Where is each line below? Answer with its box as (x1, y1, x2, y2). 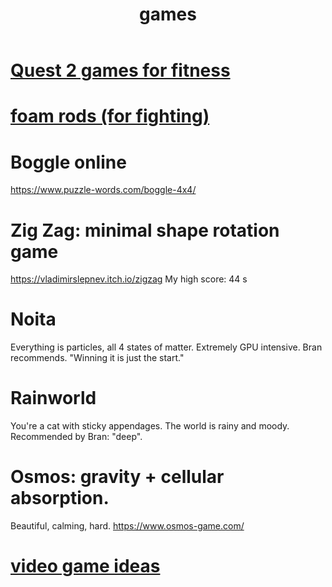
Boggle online (10, 151, 127, 173)
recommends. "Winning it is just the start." (10, 352, 185, 364)
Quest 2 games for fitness (10, 59, 231, 82)
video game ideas (10, 555, 161, 578)
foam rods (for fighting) (10, 105, 210, 128)
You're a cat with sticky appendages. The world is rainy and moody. (10, 420, 290, 432)
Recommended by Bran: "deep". (10, 431, 143, 443)
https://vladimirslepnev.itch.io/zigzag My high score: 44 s (10, 273, 248, 285)
